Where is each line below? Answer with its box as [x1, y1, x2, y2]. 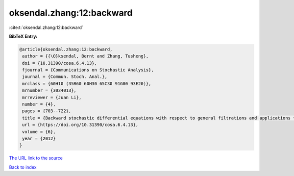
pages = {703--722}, [22, 108, 72, 114]
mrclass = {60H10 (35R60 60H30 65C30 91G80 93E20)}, [22, 81, 151, 86]
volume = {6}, [22, 129, 56, 134]
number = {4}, [22, 101, 56, 107]
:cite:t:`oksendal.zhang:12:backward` [9, 25, 83, 30]
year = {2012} [22, 136, 56, 141]
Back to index [9, 164, 37, 170]
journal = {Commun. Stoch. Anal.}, [22, 74, 108, 79]
